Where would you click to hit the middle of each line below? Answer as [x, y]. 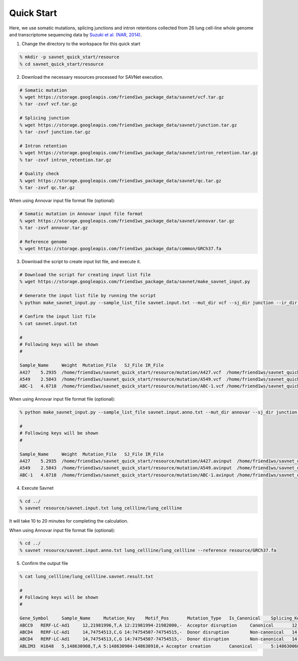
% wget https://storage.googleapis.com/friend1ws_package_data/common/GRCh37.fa [120, 249]
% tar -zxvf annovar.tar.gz [54, 227]
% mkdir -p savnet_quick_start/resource [69, 57]
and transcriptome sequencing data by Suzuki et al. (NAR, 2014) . [75, 34]
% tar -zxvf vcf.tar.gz [49, 104]
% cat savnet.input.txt [49, 323]
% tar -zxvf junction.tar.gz [55, 132]
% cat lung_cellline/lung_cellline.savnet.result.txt [86, 576]
